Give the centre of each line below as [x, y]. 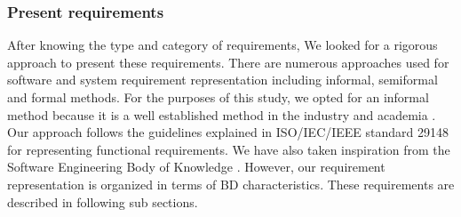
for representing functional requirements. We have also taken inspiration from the [229, 149]
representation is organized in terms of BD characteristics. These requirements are [231, 184]
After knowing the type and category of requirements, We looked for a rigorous [223, 45]
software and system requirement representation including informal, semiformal [223, 80]
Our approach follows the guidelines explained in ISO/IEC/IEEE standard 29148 [228, 132]
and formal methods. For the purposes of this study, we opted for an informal [218, 97]
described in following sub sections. [103, 201]
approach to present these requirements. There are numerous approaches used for [228, 62]
